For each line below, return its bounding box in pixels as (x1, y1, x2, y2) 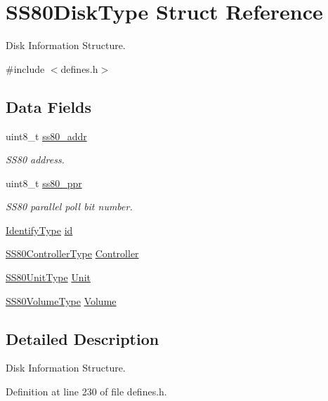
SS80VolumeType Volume (6, 293, 117, 308)
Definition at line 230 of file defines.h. (6, 384, 167, 399)
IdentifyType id (6, 222, 73, 237)
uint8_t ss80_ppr (6, 175, 82, 190)
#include (6, 61, 45, 76)
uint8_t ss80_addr (6, 128, 87, 143)
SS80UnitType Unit (6, 270, 91, 285)
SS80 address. (6, 152, 65, 167)
